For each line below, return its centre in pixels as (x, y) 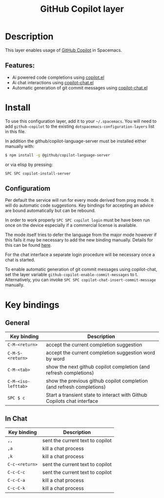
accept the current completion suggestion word (101, 353)
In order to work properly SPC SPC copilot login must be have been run (78, 220)
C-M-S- (15, 353)
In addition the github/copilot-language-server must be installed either (76, 141)
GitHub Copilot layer (82, 9)
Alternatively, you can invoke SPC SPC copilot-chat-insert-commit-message (81, 280)
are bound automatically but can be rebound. (51, 211)
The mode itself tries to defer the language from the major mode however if (81, 235)
